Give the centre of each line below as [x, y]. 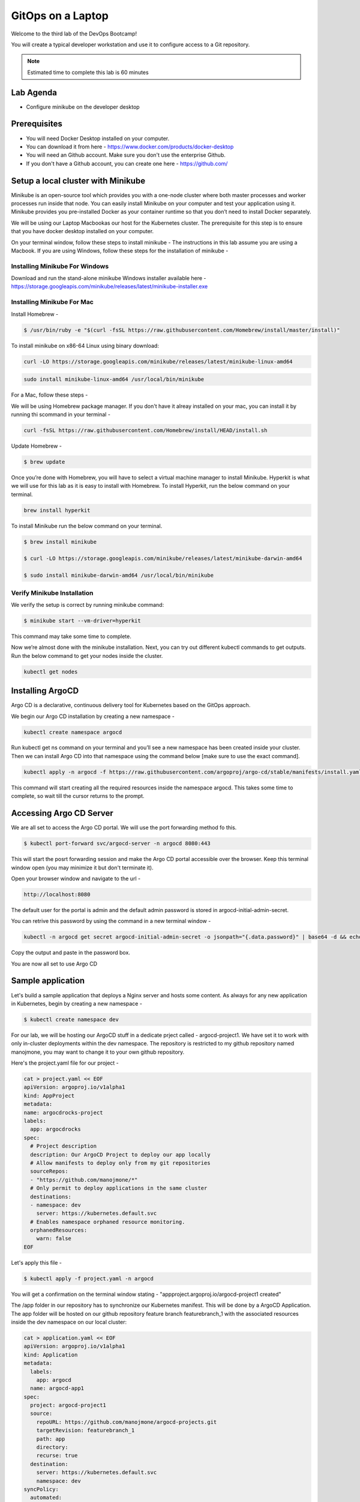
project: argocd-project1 [68, 1405]
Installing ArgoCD [45, 691]
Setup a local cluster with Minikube [78, 181]
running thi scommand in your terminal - [61, 414]
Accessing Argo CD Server [62, 813]
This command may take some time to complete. [71, 636]
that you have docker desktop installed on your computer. [82, 231]
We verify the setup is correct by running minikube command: [88, 604]
